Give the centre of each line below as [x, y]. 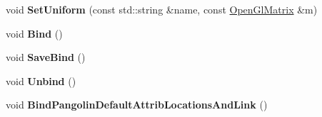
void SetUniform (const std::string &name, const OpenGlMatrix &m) [162, 9]
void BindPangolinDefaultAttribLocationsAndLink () [137, 105]
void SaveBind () [46, 57]
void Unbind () [41, 80]
